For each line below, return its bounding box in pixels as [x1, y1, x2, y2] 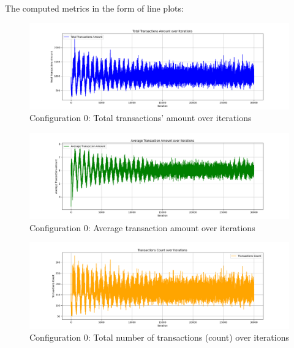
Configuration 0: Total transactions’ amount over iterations [29, 111, 252, 124]
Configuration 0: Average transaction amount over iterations [29, 221, 255, 234]
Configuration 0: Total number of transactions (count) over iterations [29, 331, 289, 344]
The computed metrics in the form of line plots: [5, 2, 184, 14]
